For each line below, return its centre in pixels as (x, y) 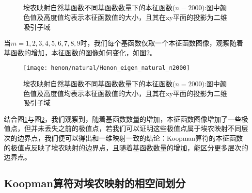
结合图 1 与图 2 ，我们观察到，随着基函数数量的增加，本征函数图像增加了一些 (123, 119)
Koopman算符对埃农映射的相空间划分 (95, 183)
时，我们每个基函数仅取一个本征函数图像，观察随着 (162, 43)
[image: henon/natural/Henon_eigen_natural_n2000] (107, 68)
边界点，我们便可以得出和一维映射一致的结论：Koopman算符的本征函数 (130, 137)
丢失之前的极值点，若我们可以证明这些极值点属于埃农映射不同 (143, 128)
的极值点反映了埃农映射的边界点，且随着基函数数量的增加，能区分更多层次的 (126, 147)
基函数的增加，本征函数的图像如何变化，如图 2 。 (80, 52)
